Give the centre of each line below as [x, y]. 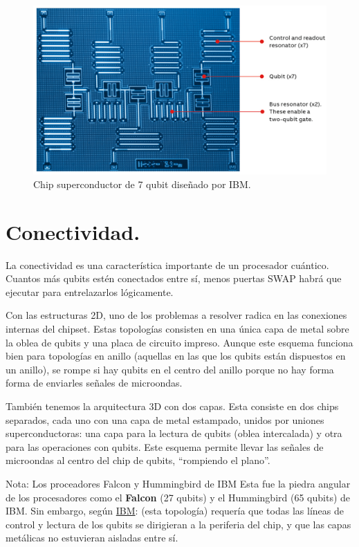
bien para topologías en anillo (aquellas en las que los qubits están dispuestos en [176, 356]
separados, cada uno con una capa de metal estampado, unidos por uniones [165, 419]
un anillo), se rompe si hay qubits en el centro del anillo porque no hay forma [170, 369]
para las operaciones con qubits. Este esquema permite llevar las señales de [165, 446]
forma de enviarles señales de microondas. [94, 383]
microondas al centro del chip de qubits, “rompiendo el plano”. [138, 460]
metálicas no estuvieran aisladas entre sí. [92, 538]
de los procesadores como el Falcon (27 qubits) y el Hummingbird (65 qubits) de [178, 497]
